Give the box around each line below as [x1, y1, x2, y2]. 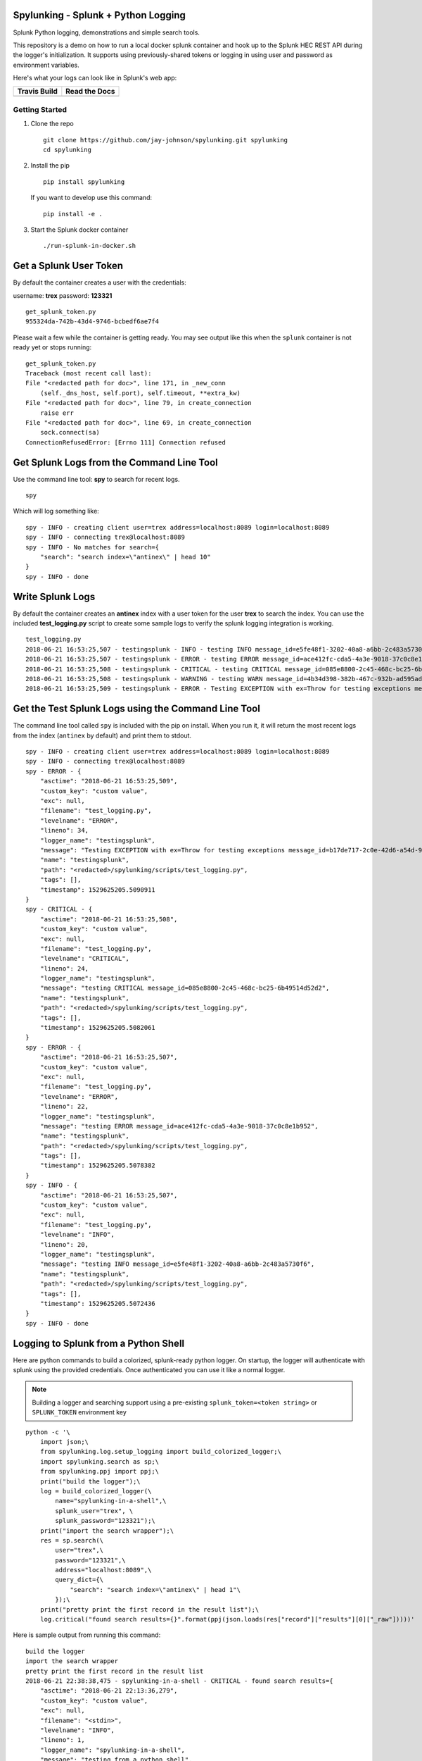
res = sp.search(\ [39, 1536, 104, 1544]
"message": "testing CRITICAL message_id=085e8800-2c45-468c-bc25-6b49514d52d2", [39, 984, 330, 992]
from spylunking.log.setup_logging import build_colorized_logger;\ [39, 1448, 281, 1456]
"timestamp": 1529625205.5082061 [39, 1023, 156, 1032]
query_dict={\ [55, 1576, 104, 1584]
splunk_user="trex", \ [55, 1507, 134, 1514]
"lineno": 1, [39, 1736, 85, 1744]
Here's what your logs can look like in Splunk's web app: [13, 74, 177, 82]
